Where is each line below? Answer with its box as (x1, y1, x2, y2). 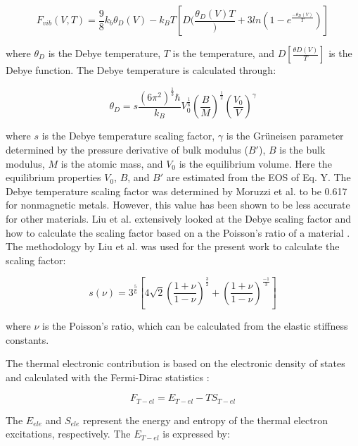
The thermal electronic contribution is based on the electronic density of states (6, 356, 345, 371)
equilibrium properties (6, 170, 101, 185)
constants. (6, 332, 49, 347)
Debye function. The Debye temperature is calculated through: (6, 63, 276, 77)
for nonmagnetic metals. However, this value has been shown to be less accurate (6, 197, 350, 212)
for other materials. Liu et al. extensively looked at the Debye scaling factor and (6, 211, 352, 225)
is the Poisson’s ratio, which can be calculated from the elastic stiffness (42, 318, 348, 333)
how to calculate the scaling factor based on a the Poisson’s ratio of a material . (6, 225, 350, 240)
